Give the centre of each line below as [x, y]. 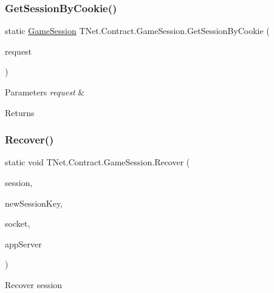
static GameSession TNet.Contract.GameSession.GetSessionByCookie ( [137, 31]
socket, [18, 223]
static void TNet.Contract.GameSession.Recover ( [98, 162]
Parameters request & [45, 92]
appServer [23, 243]
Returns [20, 112]
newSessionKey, [34, 203]
